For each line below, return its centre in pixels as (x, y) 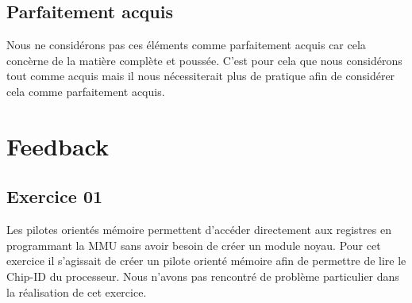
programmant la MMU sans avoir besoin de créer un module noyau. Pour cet (194, 245)
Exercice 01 (55, 196)
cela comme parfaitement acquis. (86, 91)
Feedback (58, 146)
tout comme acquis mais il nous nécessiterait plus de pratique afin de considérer (201, 76)
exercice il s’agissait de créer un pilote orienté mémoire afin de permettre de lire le (206, 261)
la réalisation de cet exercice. (77, 291)
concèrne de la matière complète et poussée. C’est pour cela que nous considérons (204, 60)
